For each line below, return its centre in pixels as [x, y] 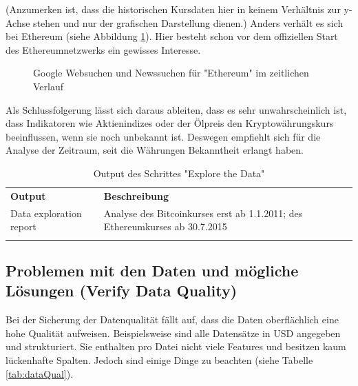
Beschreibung [136, 195]
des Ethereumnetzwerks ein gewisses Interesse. [103, 49]
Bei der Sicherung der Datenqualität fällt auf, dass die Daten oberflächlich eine [172, 319]
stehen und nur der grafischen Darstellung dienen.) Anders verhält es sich [188, 22]
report [23, 226]
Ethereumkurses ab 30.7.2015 [165, 226]
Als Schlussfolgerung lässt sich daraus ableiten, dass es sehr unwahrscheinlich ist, [176, 109]
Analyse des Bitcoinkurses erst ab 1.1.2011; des [203, 213]
